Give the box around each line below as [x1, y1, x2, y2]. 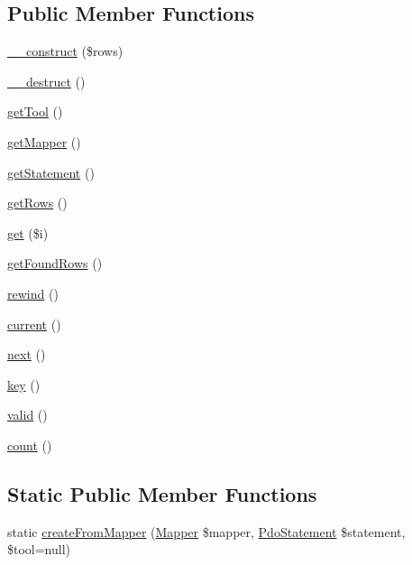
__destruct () [7, 71, 86, 90]
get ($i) [7, 223, 49, 242]
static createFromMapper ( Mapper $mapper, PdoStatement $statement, [7, 522, 406, 541]
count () [7, 435, 52, 454]
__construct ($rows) [7, 42, 124, 60]
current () [7, 314, 61, 333]
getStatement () [7, 162, 95, 181]
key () [7, 375, 41, 394]
